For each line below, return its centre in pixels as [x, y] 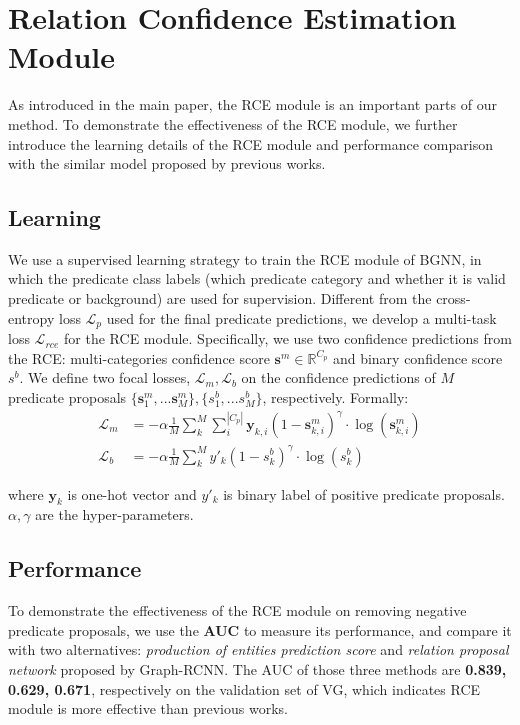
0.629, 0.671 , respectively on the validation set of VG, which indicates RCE [244, 688]
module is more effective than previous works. [148, 708]
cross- [453, 298]
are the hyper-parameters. [114, 514]
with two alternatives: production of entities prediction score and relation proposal [258, 649]
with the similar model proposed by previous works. [167, 163]
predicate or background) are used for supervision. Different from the [220, 298]
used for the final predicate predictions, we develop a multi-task [301, 317]
